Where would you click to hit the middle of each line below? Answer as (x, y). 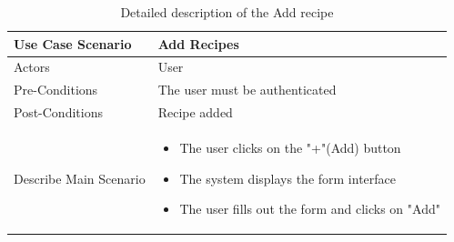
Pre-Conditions (56, 90)
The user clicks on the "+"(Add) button (290, 147)
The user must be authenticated (247, 90)
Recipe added (195, 112)
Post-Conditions (58, 112)
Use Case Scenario (73, 43)
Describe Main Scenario (80, 178)
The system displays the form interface (288, 178)
